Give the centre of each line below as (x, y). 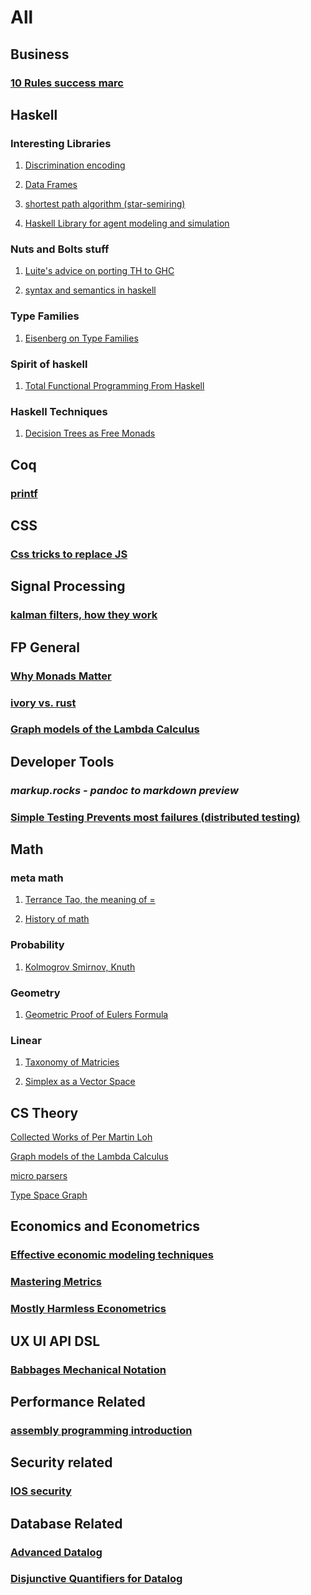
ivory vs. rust (43, 703)
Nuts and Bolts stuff (60, 249)
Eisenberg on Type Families (81, 338)
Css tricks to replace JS (69, 554)
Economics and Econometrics (105, 1226)
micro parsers (39, 1176)
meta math (37, 878)
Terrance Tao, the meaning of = (90, 900)
